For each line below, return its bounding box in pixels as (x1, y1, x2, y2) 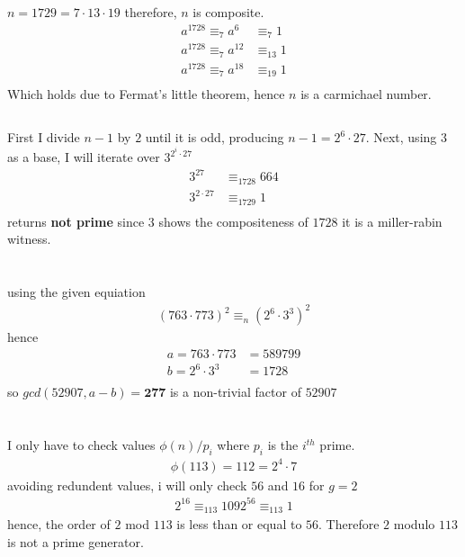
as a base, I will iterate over (7, 148, 160, 166)
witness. (7, 229, 51, 248)
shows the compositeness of (158, 211, 309, 230)
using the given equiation (7, 283, 146, 301)
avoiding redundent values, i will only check (7, 475, 247, 494)
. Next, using (365, 128, 437, 147)
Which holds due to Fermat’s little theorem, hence (7, 84, 285, 103)
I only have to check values (7, 436, 156, 454)
